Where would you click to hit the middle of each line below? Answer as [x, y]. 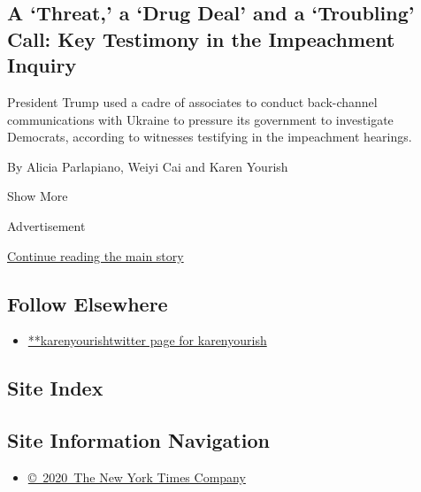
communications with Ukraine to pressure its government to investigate [200, 119]
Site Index [55, 388]
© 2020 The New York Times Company [137, 477]
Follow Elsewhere [88, 303]
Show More [38, 196]
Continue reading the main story [96, 255]
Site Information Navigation [138, 440]
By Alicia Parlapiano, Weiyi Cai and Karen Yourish [148, 166]
